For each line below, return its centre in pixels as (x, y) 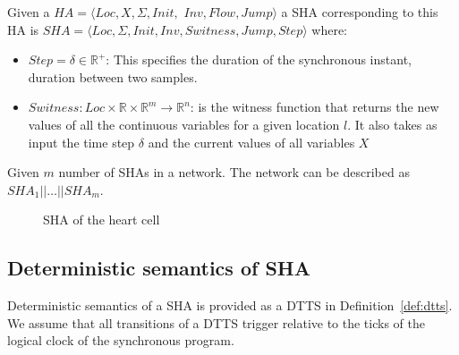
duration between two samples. (113, 76)
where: (329, 29)
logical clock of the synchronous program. (121, 340)
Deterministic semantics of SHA (159, 268)
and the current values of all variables (251, 142)
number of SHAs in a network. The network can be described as (234, 172)
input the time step (81, 142)
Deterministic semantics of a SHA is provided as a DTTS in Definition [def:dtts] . (230, 305)
